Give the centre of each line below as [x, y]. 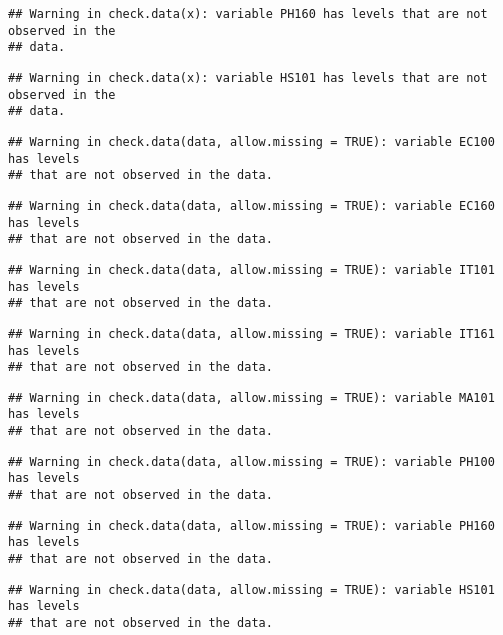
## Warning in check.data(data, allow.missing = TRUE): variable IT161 [251, 333]
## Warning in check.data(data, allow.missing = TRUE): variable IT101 [251, 269]
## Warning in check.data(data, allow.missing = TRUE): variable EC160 [251, 205]
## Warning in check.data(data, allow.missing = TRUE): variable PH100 [251, 461]
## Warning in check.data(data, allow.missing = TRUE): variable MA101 [251, 397]
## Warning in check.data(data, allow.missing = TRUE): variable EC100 [251, 141]
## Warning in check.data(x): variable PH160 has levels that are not [248, 14]
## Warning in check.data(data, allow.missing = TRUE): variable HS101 [251, 589]
